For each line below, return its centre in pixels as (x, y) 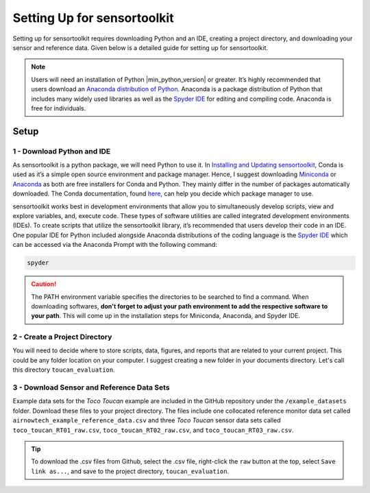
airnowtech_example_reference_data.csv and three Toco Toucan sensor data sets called (147, 420)
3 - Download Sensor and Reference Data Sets (91, 387)
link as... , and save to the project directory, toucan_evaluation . (130, 471)
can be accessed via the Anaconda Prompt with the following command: (115, 245)
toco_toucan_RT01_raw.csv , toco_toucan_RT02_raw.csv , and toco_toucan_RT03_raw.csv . (153, 430)
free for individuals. (59, 108)
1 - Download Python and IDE (62, 151)
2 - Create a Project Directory (62, 337)
